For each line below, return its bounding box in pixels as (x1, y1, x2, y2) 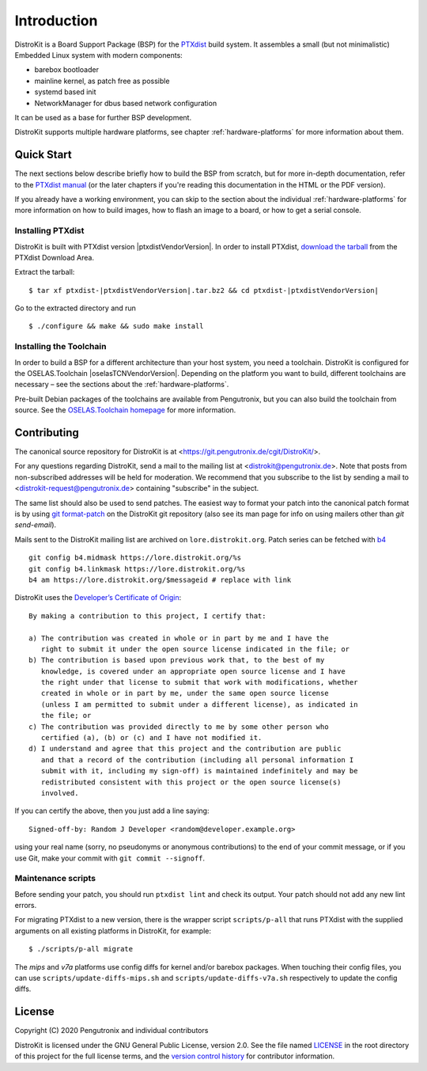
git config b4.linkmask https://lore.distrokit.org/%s (28, 564, 246, 573)
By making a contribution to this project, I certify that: (28, 611, 266, 621)
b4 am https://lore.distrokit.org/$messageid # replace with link (28, 575, 292, 584)
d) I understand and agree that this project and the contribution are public (28, 744, 342, 754)
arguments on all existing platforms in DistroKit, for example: (14, 926, 211, 936)
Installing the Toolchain (14, 341, 107, 352)
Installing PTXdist (14, 226, 85, 237)
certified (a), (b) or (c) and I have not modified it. (40, 733, 263, 742)
